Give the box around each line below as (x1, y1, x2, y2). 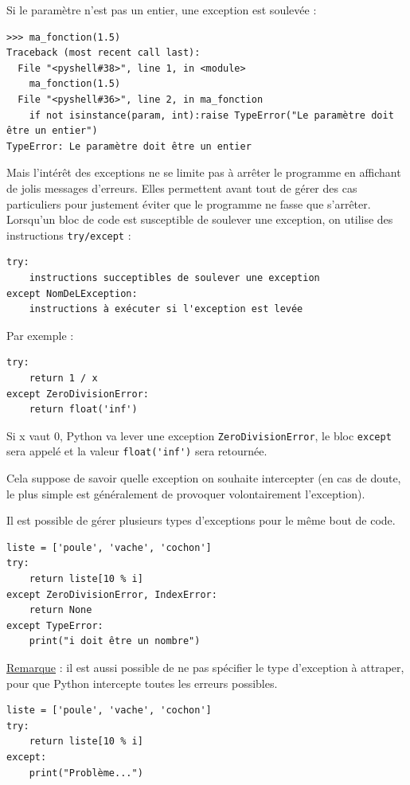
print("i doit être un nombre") (29, 635, 201, 647)
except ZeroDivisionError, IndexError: (6, 588, 217, 600)
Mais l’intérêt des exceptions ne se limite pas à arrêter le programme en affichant (6, 164, 401, 181)
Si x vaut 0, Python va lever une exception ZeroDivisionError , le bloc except (6, 427, 392, 443)
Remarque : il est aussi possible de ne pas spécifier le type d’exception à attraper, (6, 658, 404, 675)
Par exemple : (6, 326, 74, 343)
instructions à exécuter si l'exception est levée (29, 303, 303, 315)
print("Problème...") (29, 767, 143, 779)
